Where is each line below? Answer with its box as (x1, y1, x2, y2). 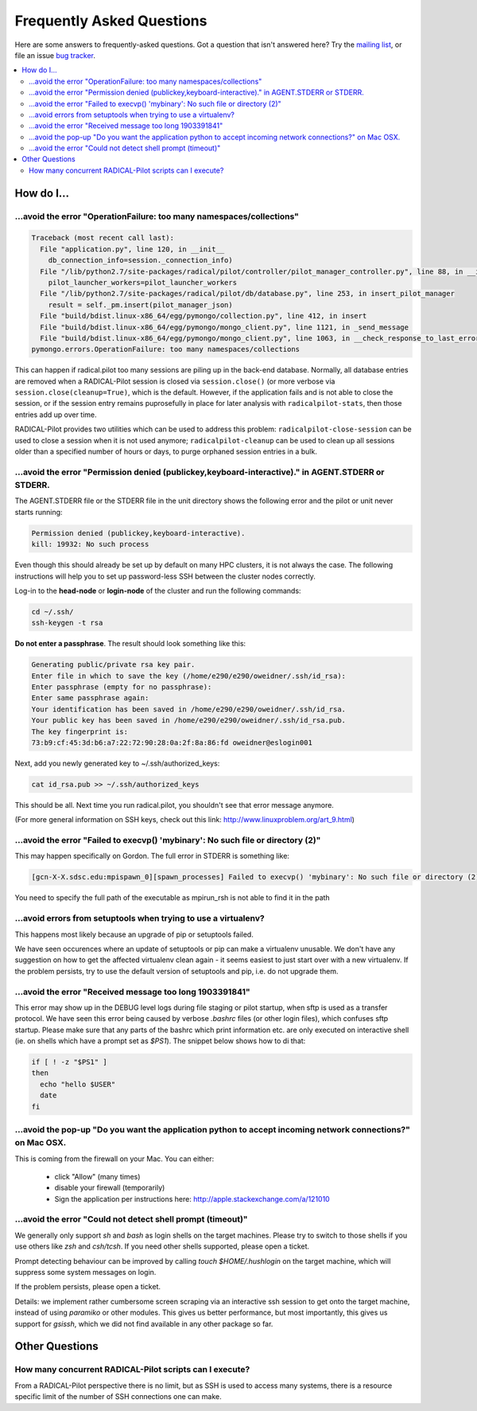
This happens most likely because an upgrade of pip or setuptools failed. (14, 930, 254, 939)
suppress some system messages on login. (14, 1268, 157, 1277)
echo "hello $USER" (40, 1079, 116, 1089)
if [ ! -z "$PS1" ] (31, 1058, 107, 1066)
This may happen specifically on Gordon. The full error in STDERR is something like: (14, 852, 290, 861)
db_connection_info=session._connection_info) (48, 255, 234, 265)
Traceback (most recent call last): (31, 233, 175, 243)
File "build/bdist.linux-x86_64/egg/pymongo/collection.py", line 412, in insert (40, 311, 367, 321)
